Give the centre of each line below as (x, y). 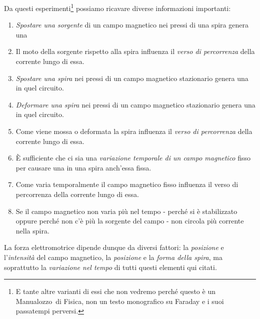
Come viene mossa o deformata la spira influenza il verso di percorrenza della (134, 131)
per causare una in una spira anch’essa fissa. (83, 167)
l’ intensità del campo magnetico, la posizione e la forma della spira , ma (113, 257)
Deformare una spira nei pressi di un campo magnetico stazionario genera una (135, 104)
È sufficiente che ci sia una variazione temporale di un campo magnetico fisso (133, 158)
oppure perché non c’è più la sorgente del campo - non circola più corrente (130, 221)
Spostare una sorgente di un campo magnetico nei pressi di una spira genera (132, 25)
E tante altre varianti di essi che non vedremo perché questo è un (115, 291)
